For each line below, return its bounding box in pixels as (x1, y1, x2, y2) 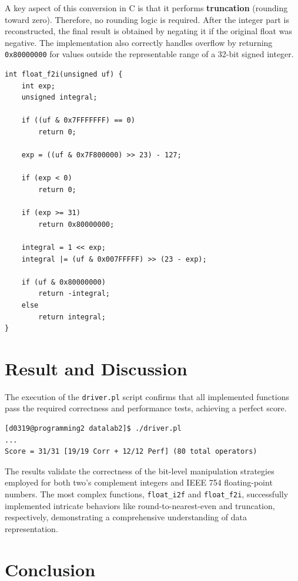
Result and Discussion (5, 356, 187, 380)
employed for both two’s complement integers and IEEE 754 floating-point (5, 476, 273, 488)
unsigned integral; (21, 93, 98, 102)
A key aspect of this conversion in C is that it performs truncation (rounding (5, 2, 288, 14)
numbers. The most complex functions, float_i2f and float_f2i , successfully (5, 488, 289, 500)
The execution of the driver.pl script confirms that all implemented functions (5, 390, 289, 402)
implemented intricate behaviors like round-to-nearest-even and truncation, (5, 499, 275, 511)
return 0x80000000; (38, 220, 115, 229)
